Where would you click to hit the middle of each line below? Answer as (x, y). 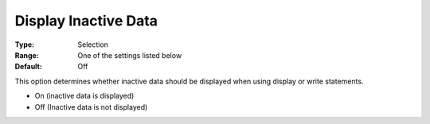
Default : (29, 67)
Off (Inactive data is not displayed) (91, 107)
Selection (93, 45)
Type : (25, 45)
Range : (27, 55)
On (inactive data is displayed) (84, 96)
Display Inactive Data (86, 21)
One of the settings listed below (130, 55)
